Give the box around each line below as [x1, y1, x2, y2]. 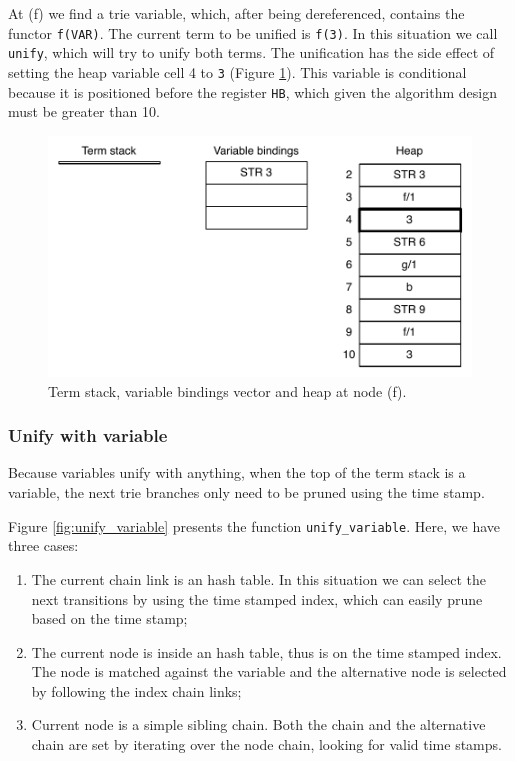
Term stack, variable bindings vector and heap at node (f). [48, 380, 407, 401]
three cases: [8, 535, 79, 556]
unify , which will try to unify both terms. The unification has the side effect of [8, 42, 495, 63]
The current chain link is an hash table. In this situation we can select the [31, 568, 487, 589]
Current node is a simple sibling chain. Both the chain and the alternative [31, 714, 486, 735]
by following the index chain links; [31, 680, 242, 701]
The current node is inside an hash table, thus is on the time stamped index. [31, 641, 502, 662]
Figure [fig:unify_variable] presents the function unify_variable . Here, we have [8, 515, 500, 536]
